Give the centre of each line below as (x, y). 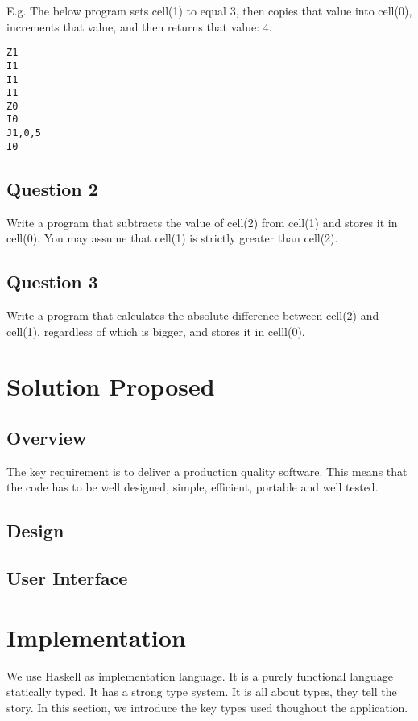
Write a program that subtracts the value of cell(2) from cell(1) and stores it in (202, 222)
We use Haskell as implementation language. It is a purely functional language (200, 675)
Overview (47, 437)
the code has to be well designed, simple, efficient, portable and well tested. (192, 487)
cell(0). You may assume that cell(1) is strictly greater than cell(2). (172, 238)
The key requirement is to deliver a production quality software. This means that (207, 471)
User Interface (67, 578)
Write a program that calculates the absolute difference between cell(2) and (193, 315)
